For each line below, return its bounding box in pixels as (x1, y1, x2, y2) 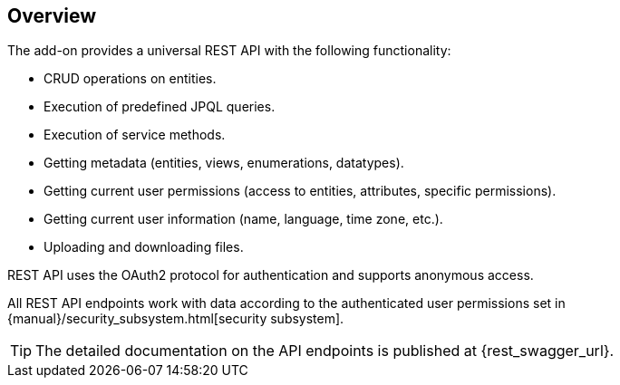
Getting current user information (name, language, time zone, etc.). (44, 211, 443, 227)
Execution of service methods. (44, 127, 226, 143)
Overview (7, 5, 97, 27)
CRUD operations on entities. (44, 71, 217, 87)
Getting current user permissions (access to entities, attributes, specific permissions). (44, 183, 557, 199)
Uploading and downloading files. (44, 239, 244, 255)
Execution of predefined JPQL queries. (44, 99, 276, 115)
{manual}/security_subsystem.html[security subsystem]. (7, 311, 344, 327)
